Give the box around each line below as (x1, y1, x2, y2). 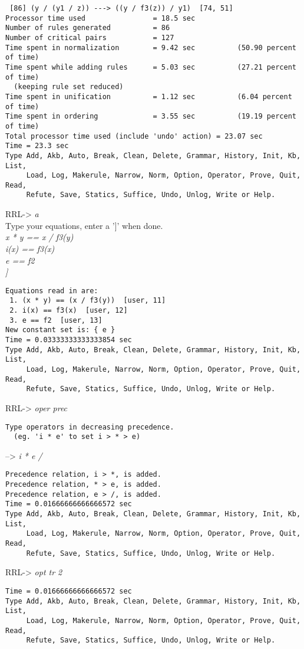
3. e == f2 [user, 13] (9, 316, 103, 324)
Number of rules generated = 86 (5, 24, 170, 32)
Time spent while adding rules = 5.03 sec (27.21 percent (5, 63, 296, 71)
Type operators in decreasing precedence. (5, 422, 174, 431)
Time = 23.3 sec (5, 142, 69, 150)
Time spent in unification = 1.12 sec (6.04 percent (5, 92, 292, 101)
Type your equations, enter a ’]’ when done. (5, 219, 163, 231)
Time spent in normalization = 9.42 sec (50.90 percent (5, 43, 296, 52)
